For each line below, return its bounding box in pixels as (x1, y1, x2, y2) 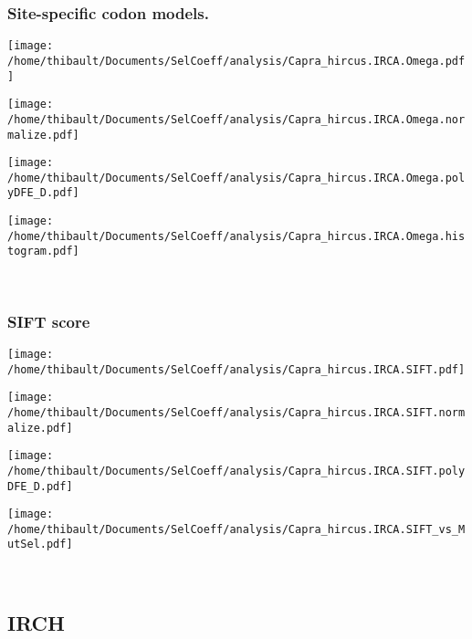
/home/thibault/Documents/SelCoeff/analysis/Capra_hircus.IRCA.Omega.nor (7, 112, 466, 126)
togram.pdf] (7, 245, 79, 258)
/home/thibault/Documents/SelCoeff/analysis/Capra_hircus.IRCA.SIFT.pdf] (7, 362, 466, 376)
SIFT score (7, 309, 90, 332)
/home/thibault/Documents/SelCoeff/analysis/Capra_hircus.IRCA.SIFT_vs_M (7, 522, 466, 536)
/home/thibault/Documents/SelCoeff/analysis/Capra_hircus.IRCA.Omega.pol (7, 171, 466, 184)
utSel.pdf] (7, 538, 73, 551)
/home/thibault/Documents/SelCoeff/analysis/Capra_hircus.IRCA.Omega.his (7, 229, 466, 243)
